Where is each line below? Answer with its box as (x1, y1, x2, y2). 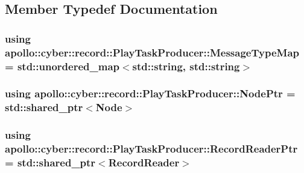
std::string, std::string (132, 58, 240, 73)
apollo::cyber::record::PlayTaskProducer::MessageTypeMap (5, 44, 300, 59)
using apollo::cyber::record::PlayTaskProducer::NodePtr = (5, 86, 296, 101)
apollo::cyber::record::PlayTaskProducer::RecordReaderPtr (5, 141, 298, 156)
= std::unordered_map (5, 58, 119, 73)
